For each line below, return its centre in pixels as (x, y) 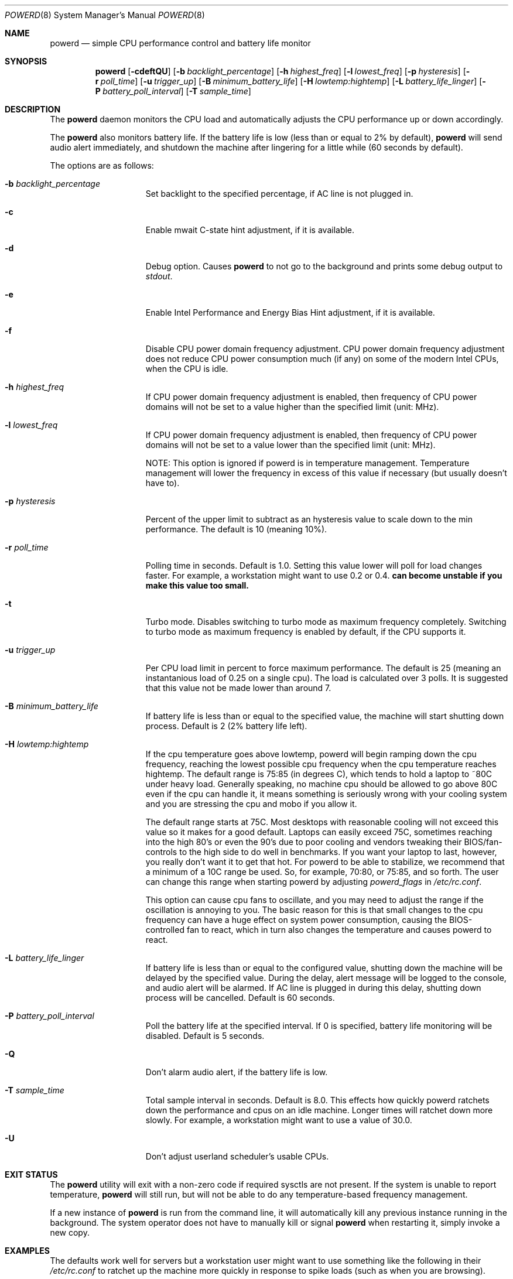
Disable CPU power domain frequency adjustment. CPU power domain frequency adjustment (325, 349)
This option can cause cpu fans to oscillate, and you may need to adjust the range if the (314, 900)
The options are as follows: (102, 165)
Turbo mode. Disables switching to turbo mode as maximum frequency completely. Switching (326, 622)
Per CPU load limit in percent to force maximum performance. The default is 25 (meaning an (323, 668)
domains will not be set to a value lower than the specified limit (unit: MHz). (290, 445)
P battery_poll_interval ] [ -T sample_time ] (173, 91)
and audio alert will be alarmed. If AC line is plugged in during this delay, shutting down (313, 988)
